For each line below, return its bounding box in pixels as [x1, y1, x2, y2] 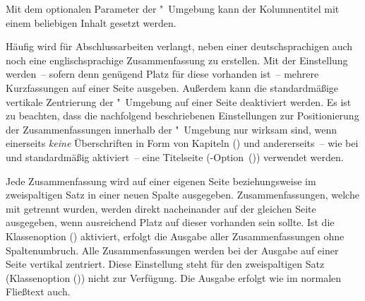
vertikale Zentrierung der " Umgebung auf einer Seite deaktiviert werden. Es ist [6, 94, 352, 109]
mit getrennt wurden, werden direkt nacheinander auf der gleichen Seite [6, 201, 316, 216]
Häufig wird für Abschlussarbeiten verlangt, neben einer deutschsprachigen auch [6, 39, 353, 54]
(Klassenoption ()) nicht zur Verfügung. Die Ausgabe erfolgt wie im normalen [6, 270, 342, 285]
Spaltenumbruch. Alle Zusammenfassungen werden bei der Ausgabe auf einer [6, 242, 339, 257]
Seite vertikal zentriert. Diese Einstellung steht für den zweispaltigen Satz [6, 256, 325, 271]
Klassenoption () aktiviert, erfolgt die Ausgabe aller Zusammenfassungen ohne [6, 228, 345, 243]
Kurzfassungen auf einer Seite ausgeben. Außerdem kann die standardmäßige [6, 80, 339, 95]
